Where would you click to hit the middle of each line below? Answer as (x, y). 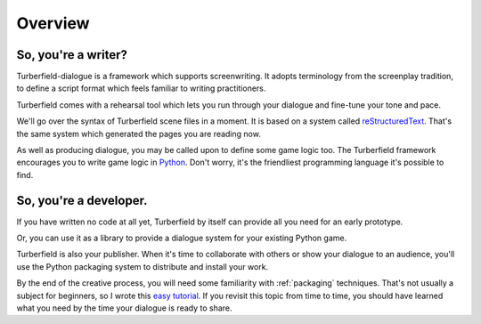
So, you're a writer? (72, 55)
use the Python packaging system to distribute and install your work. (143, 266)
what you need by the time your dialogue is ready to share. (124, 308)
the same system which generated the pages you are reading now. (139, 134)
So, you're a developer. (82, 200)
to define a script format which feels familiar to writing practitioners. (141, 88)
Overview (53, 23)
